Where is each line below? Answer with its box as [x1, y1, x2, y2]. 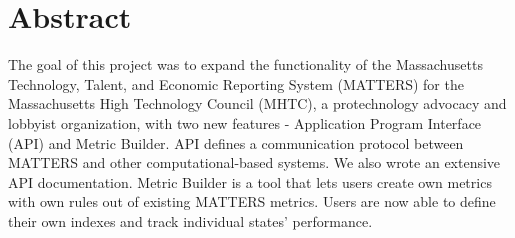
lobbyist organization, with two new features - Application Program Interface [8, 112, 482, 133]
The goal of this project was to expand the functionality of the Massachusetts [8, 54, 483, 75]
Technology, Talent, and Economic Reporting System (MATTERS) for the [8, 73, 464, 94]
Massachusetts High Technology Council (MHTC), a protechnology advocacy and [8, 93, 507, 114]
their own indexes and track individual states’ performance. [8, 210, 373, 231]
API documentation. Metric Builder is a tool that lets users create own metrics [8, 171, 492, 192]
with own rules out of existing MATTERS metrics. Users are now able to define [8, 191, 496, 212]
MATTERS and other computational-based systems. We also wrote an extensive [8, 152, 501, 173]
